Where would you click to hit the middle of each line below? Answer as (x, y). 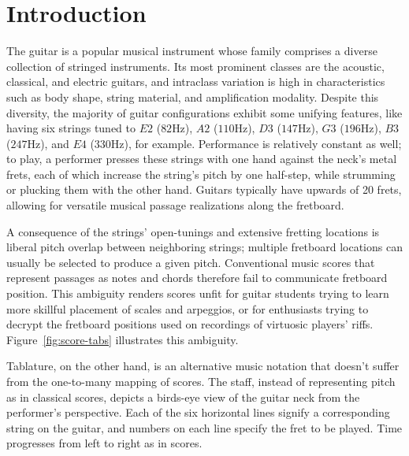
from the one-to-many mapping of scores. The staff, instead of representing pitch (201, 381)
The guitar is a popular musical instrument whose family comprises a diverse (192, 51)
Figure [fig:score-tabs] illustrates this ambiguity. (123, 339)
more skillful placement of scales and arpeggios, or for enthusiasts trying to (188, 308)
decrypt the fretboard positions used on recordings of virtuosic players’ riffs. (190, 324)
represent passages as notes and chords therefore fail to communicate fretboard (197, 278)
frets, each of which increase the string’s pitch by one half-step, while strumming (201, 174)
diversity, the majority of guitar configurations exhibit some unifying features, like (204, 112)
